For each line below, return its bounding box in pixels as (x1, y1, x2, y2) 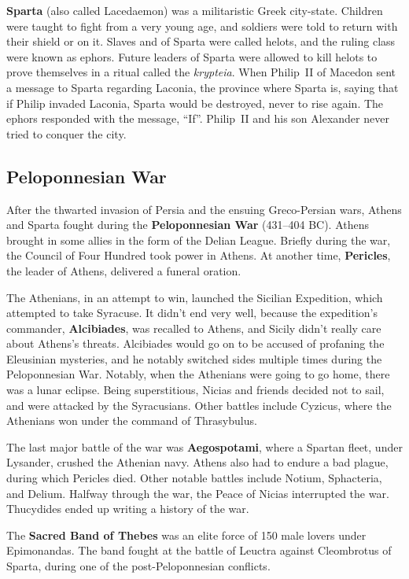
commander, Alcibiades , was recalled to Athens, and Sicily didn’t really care (6, 319, 381, 336)
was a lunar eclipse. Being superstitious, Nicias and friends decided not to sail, (6, 382, 385, 398)
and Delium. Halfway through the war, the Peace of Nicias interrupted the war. (6, 485, 389, 501)
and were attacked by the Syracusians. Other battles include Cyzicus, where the (6, 396, 392, 413)
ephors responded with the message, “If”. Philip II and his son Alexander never (6, 110, 389, 127)
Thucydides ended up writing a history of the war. (6, 500, 249, 517)
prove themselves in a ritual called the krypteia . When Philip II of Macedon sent (6, 64, 396, 80)
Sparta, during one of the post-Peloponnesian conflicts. (6, 558, 271, 574)
